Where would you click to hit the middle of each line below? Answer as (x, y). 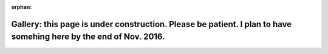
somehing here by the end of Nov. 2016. (88, 37)
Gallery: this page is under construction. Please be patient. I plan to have (152, 24)
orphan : (22, 7)
